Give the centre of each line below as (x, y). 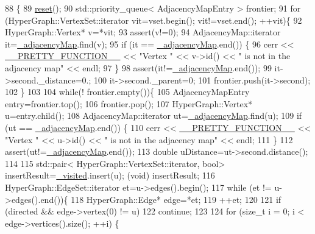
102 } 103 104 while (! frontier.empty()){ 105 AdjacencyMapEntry (127, 92)
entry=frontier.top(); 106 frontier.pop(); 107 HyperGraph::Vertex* (129, 103)
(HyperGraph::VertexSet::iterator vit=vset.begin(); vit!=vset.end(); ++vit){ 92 (154, 20)
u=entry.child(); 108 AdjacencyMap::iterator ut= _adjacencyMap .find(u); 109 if (154, 115)
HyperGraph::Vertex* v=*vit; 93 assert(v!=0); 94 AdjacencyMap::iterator (143, 32)
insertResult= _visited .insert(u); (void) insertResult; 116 (110, 175)
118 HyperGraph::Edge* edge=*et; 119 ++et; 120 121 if (176, 199)
